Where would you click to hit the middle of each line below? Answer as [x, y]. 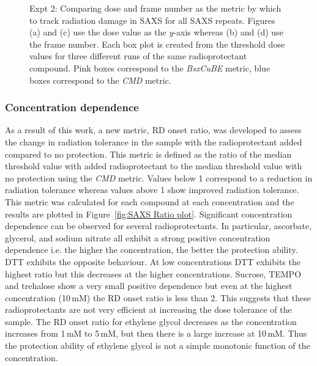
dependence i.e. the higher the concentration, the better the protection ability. [151, 250]
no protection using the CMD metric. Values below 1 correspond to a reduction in [159, 178]
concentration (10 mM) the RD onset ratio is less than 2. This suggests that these [158, 297]
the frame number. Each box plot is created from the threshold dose [157, 44]
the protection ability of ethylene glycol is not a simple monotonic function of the [158, 346]
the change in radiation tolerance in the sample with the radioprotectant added [154, 141]
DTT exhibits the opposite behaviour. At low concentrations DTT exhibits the [153, 261]
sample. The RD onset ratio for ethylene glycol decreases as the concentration [151, 321]
